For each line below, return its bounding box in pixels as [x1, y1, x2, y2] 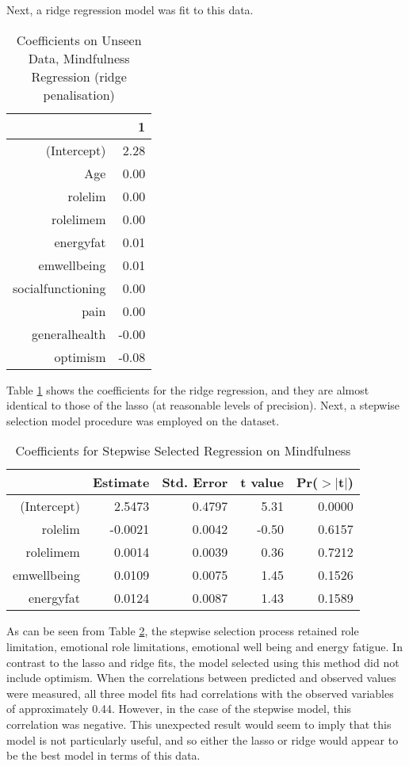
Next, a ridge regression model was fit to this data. [6, 2, 254, 17]
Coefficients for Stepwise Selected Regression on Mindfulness [15, 441, 351, 460]
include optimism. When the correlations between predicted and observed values [6, 669, 396, 686]
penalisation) [43, 85, 115, 104]
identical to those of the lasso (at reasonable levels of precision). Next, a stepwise [6, 397, 400, 413]
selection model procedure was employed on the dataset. [6, 412, 280, 429]
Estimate [92, 473, 150, 492]
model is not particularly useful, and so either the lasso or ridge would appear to [6, 731, 399, 748]
